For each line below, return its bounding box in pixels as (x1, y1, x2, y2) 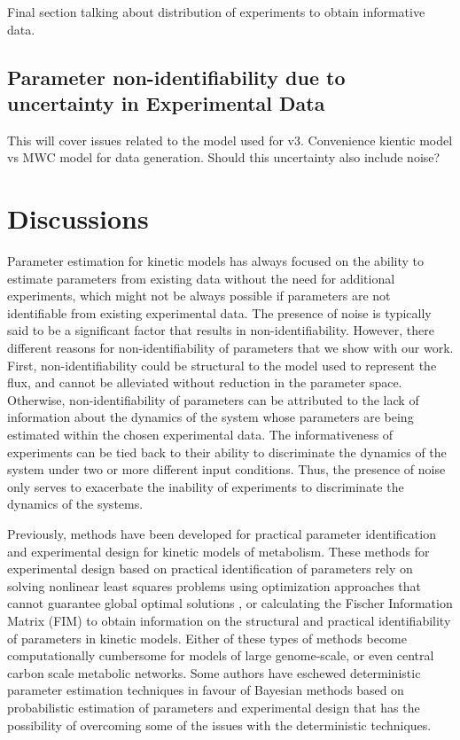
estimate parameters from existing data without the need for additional (7, 269, 395, 287)
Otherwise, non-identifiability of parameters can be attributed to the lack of (7, 390, 419, 409)
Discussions (7, 200, 149, 237)
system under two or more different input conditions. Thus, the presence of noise (7, 460, 446, 479)
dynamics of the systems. (7, 495, 144, 513)
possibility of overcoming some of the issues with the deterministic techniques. (7, 715, 432, 734)
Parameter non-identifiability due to (7, 63, 346, 90)
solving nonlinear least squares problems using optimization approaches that (7, 576, 421, 595)
